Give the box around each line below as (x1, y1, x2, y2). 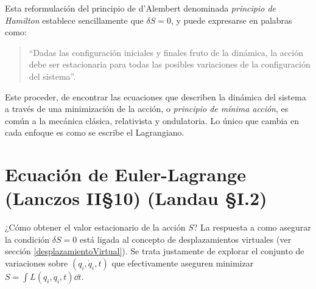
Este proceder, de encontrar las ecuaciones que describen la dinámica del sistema (5, 90, 306, 103)
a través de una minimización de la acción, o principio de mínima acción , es (5, 102, 289, 115)
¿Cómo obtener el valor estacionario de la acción (5, 221, 186, 234)
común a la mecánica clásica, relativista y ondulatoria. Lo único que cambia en (5, 114, 300, 127)
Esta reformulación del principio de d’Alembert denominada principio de (5, 2, 276, 14)
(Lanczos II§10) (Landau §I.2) (5, 186, 267, 211)
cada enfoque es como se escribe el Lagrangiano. (5, 126, 184, 139)
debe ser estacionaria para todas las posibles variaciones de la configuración (29, 58, 311, 71)
